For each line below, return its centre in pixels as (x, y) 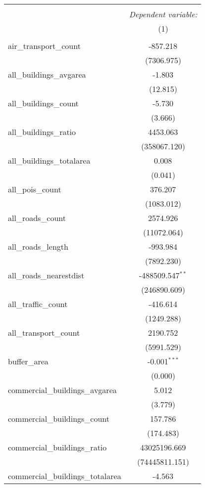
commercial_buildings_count (59, 419)
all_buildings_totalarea (49, 160)
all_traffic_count (38, 304)
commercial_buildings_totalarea (65, 476)
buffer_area (28, 361)
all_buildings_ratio (42, 132)
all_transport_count (44, 333)
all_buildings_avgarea (47, 74)
